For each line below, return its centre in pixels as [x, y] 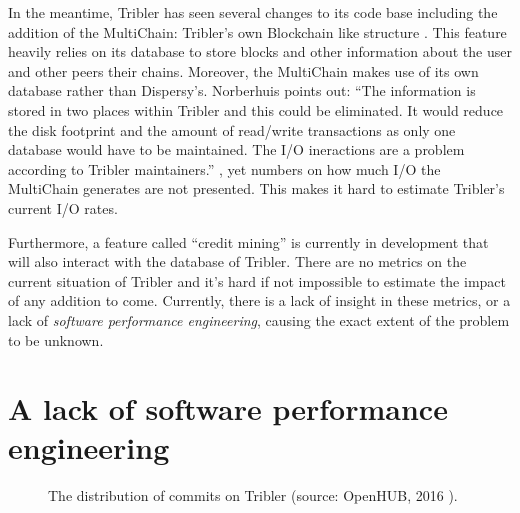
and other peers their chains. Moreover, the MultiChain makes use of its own [243, 70]
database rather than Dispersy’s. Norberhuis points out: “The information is [242, 90]
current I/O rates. [63, 207]
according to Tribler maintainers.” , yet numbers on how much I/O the [224, 168]
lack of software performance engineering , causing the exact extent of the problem [259, 319]
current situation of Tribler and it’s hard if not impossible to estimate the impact [257, 280]
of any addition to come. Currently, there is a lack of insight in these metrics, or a [259, 300]
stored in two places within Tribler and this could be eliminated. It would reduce [256, 109]
